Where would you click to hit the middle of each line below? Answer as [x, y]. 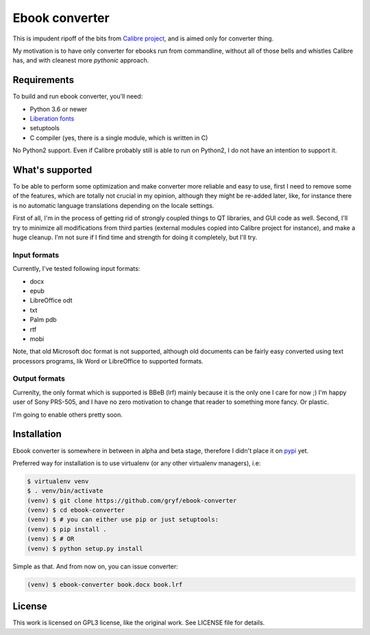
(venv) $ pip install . [67, 529]
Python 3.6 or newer [59, 109]
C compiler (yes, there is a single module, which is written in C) [119, 138]
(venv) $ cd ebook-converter [76, 510]
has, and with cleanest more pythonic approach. [81, 60]
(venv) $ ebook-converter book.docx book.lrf [105, 584]
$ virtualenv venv [58, 481]
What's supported [52, 170]
